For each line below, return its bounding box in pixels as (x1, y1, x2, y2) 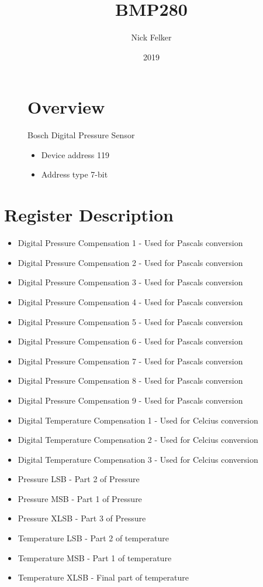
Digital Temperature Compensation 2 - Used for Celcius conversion (18, 434, 258, 446)
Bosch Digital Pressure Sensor (27, 129, 135, 141)
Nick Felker (131, 31, 172, 43)
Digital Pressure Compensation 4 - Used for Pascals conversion (18, 295, 243, 308)
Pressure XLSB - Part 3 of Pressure (18, 512, 146, 524)
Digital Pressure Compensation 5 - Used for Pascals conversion (18, 315, 243, 327)
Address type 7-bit (41, 168, 108, 180)
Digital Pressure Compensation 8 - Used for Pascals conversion (18, 374, 243, 387)
